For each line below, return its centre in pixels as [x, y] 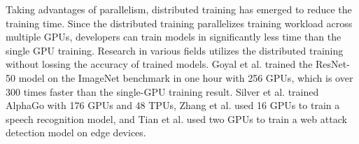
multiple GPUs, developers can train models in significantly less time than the [174, 37]
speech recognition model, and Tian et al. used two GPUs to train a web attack [176, 118]
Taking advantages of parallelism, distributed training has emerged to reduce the [179, 9]
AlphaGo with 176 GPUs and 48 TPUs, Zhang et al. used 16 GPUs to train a [173, 105]
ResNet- [333, 64]
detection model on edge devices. [76, 132]
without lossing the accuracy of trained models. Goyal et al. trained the [159, 64]
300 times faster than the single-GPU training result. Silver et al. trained [162, 91]
